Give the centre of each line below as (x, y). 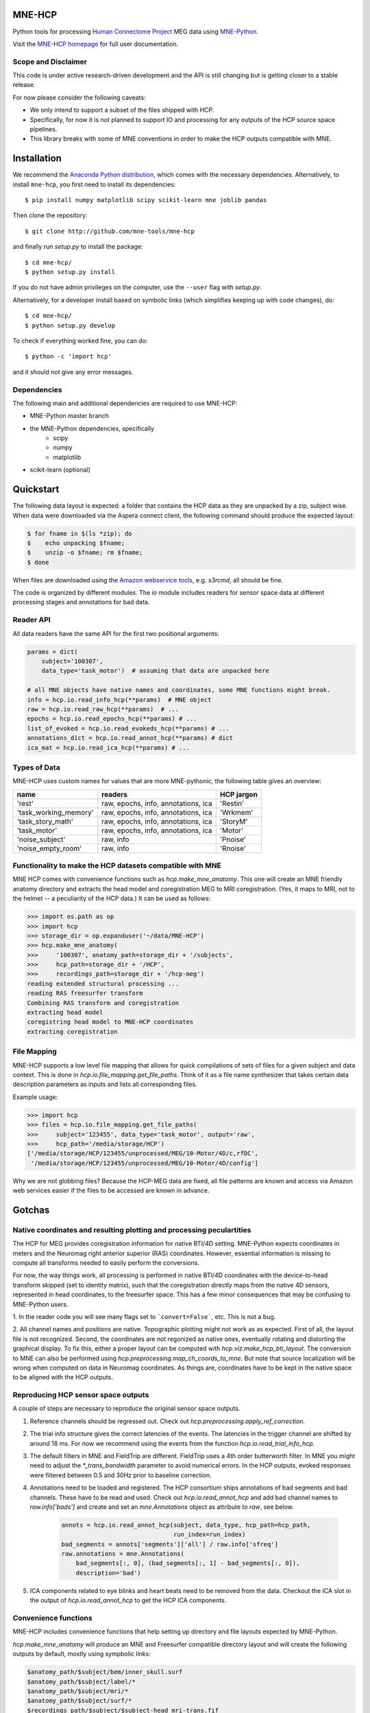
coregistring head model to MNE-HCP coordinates (110, 1022)
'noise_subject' (41, 839)
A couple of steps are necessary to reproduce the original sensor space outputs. (126, 1409)
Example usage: (35, 1097)
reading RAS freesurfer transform (85, 993)
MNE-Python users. (40, 1304)
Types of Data (37, 767)
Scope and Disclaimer (50, 62)
